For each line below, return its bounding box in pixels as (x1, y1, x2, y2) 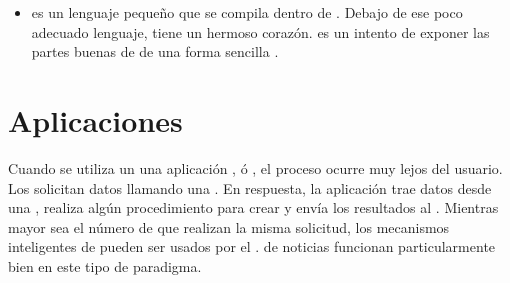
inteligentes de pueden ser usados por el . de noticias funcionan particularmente (8, 236, 496, 257)
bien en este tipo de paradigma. (8, 255, 202, 276)
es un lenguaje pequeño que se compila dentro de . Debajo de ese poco (31, 2, 463, 22)
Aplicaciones (8, 99, 183, 140)
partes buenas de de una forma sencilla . (31, 41, 279, 62)
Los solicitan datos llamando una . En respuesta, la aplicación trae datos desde (8, 177, 492, 198)
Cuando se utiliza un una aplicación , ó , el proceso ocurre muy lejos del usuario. (8, 157, 503, 178)
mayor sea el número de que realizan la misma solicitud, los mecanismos (8, 216, 450, 237)
